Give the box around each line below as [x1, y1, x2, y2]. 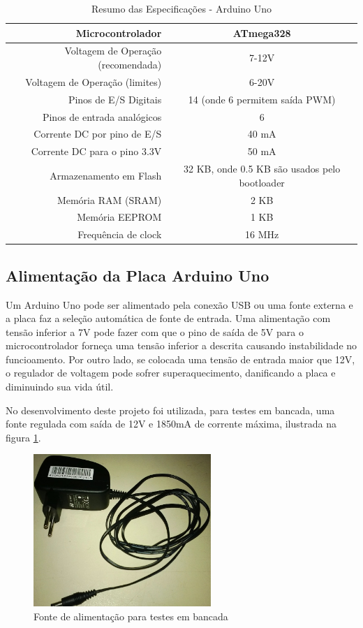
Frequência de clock [77, 227, 162, 242]
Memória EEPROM [77, 210, 162, 224]
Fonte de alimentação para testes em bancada [34, 608, 228, 623]
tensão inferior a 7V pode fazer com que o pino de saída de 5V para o [6, 324, 304, 339]
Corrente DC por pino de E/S [34, 126, 162, 141]
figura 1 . [6, 430, 41, 444]
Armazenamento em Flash [50, 168, 162, 182]
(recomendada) [98, 57, 162, 72]
